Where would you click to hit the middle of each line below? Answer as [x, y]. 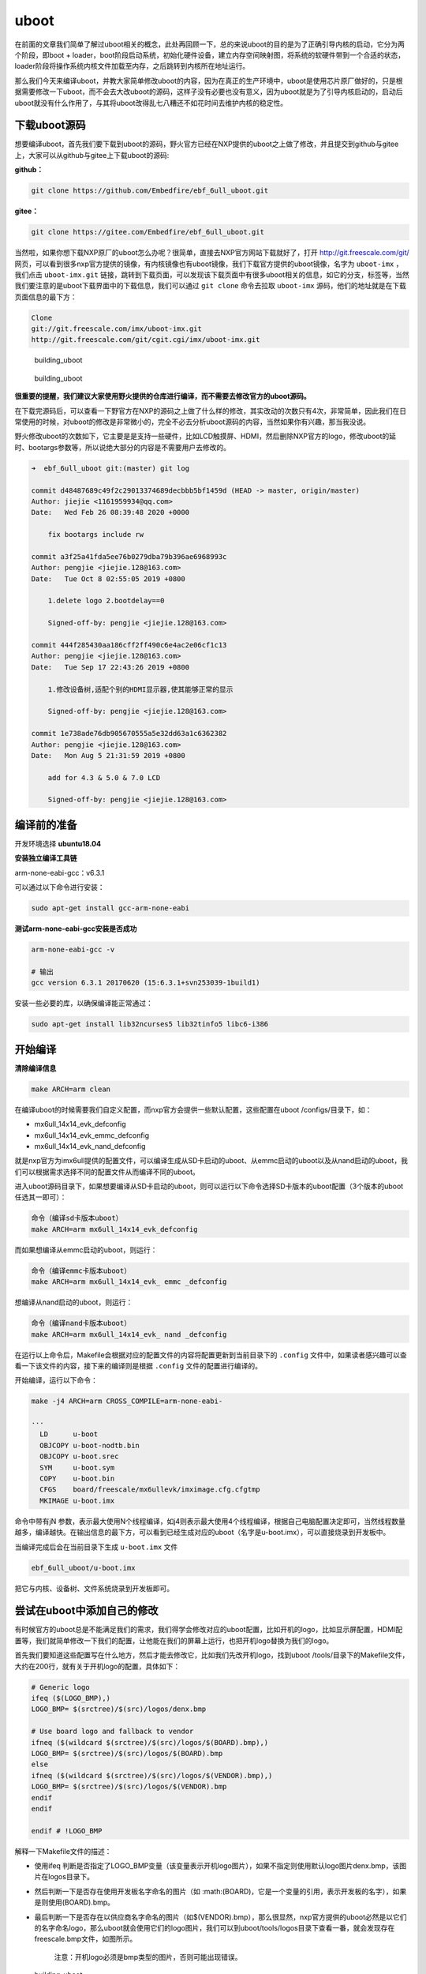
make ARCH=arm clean [71, 1089]
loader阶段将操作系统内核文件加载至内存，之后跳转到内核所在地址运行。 [132, 66]
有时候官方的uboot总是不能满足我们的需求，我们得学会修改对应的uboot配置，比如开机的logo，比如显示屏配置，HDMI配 [209, 1630]
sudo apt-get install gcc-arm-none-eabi [110, 908]
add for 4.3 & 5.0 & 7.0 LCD [104, 777]
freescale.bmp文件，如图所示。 [86, 1939]
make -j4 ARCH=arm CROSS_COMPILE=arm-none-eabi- [127, 1401]
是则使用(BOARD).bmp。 [74, 1902]
